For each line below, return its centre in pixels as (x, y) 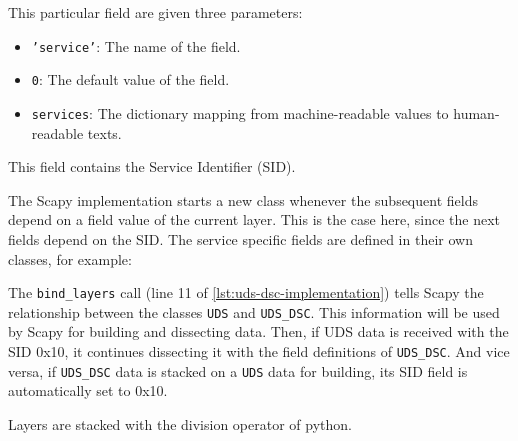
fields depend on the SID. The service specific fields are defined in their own (240, 238)
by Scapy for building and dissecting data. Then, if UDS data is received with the (258, 331)
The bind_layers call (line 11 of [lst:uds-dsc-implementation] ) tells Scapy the (246, 292)
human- (476, 112)
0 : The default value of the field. (130, 79)
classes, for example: (70, 258)
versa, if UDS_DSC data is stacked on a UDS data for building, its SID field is (238, 370)
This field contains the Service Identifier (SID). (152, 166)
